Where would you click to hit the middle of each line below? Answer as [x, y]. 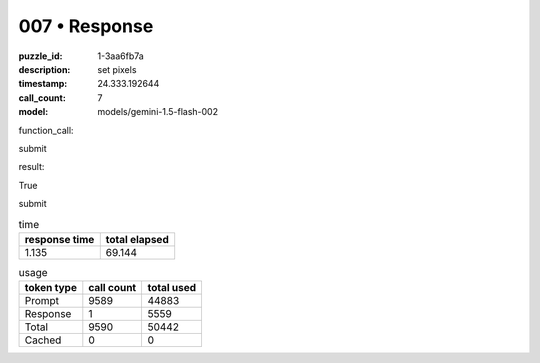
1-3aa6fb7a [120, 56]
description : [44, 69]
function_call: [46, 130]
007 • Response [86, 26]
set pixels [117, 69]
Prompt [42, 301]
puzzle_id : [40, 56]
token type [50, 288]
